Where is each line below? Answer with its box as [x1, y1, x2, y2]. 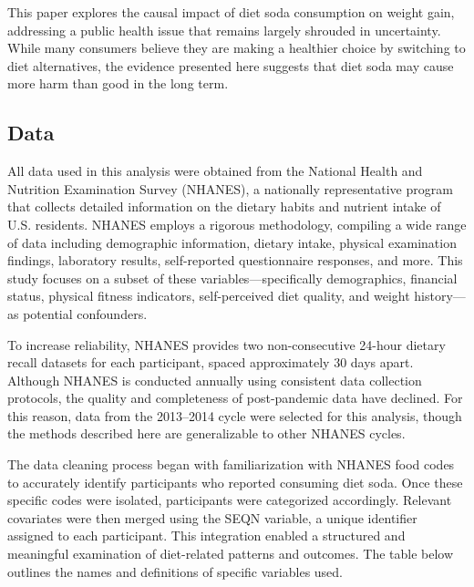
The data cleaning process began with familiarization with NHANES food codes [7, 455, 455, 474]
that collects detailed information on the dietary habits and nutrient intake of [7, 197, 441, 216]
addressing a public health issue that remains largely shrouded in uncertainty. [7, 20, 441, 39]
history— [414, 286, 466, 305]
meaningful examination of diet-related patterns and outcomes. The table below [7, 544, 454, 563]
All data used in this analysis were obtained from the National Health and [7, 161, 423, 180]
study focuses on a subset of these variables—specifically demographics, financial [7, 268, 458, 287]
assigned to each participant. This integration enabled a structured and [7, 526, 406, 545]
